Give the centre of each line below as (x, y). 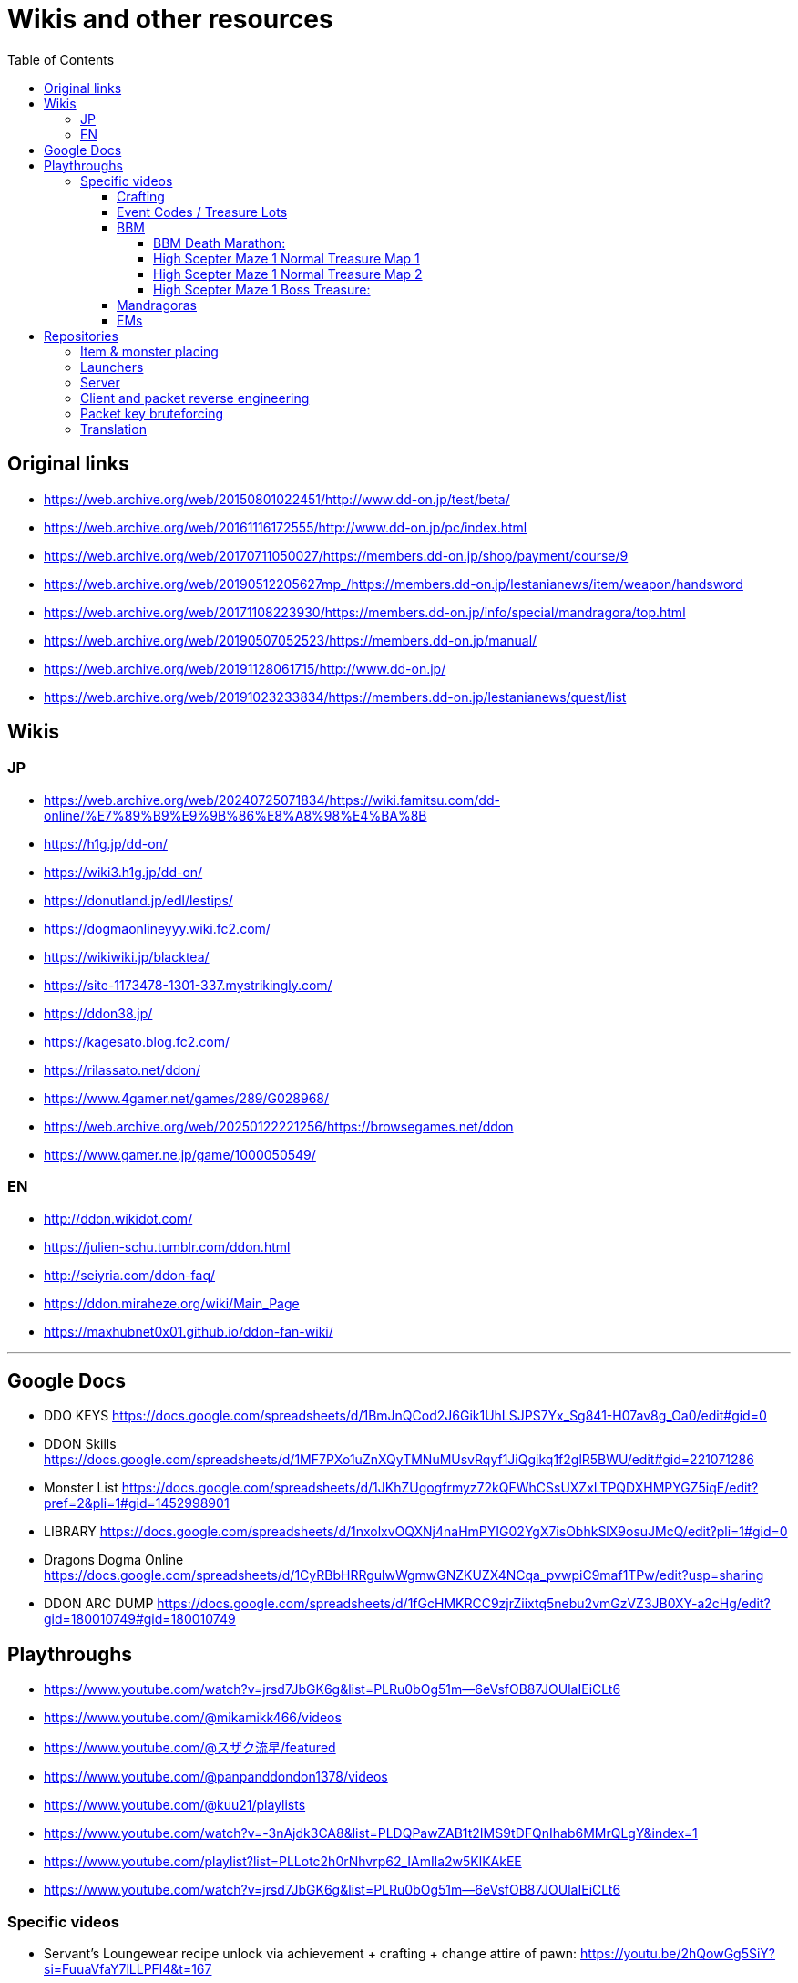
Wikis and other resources (170, 19)
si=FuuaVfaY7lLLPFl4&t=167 (128, 1969)
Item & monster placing (149, 351)
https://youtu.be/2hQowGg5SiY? (678, 1953)
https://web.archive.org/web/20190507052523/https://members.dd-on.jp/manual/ (291, 640)
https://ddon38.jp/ (98, 1013)
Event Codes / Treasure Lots (202, 212)
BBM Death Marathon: (220, 243)
